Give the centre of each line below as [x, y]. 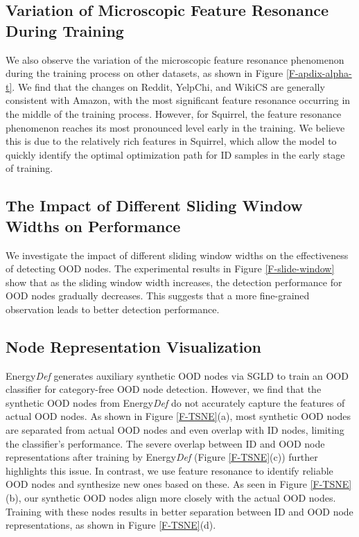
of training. [29, 168]
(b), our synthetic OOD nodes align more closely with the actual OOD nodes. [171, 498]
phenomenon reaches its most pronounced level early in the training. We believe [175, 127]
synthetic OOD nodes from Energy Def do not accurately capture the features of [175, 402]
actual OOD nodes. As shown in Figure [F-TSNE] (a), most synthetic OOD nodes [178, 416]
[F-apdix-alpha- [319, 73]
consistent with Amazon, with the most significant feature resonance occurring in [178, 100]
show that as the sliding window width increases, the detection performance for [174, 282]
